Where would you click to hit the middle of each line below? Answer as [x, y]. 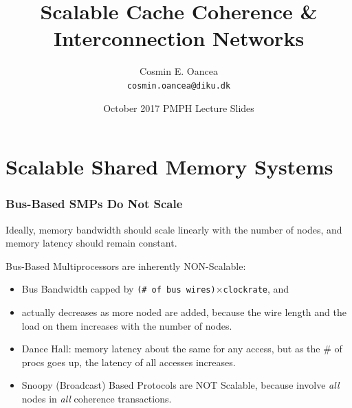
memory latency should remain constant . [91, 243]
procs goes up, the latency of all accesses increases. [129, 362]
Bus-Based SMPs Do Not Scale [94, 204]
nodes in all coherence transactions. [97, 398]
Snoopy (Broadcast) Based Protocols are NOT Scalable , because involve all [180, 385]
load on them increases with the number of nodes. [127, 325]
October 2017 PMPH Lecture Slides [179, 107]
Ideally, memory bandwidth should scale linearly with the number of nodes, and [174, 229]
